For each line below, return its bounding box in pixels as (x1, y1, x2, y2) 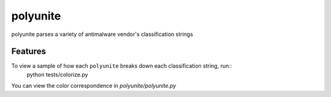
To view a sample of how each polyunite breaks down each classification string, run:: (11, 62, 232, 70)
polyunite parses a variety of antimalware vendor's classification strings (11, 31, 193, 38)
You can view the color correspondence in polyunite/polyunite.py (11, 82, 177, 90)
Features (11, 46, 46, 57)
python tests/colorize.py (26, 71, 88, 78)
